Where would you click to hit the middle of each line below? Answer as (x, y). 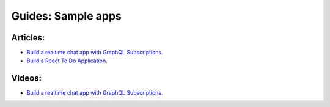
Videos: (27, 79)
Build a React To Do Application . (67, 61)
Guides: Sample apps (66, 16)
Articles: (28, 38)
